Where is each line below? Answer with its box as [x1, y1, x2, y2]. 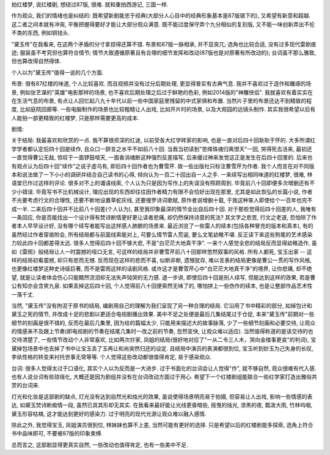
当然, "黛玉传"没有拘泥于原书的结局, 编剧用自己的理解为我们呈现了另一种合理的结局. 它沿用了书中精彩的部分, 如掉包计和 [11, 301, 312, 309]
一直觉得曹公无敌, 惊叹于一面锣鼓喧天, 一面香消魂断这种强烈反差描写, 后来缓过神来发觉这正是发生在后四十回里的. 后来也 [11, 154, 313, 161]
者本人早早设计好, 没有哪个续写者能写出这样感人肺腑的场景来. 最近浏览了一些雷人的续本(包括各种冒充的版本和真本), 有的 [11, 222, 314, 229]
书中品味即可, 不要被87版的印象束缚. [11, 430, 103, 437]
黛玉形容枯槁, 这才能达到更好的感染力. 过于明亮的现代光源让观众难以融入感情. [11, 410, 207, 417]
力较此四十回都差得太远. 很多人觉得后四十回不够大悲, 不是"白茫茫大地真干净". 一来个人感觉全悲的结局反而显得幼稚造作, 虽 [11, 239, 317, 247]
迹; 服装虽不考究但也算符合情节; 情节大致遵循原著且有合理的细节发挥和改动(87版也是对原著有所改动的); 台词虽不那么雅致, [11, 49, 317, 56]
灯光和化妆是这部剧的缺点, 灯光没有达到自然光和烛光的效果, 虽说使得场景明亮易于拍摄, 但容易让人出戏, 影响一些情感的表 [11, 393, 313, 400]
